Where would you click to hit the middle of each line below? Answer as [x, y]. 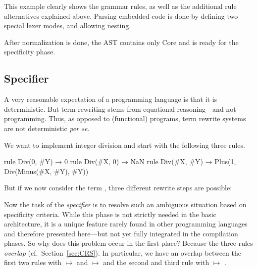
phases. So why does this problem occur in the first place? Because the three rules [128, 243]
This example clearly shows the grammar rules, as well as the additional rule [120, 6]
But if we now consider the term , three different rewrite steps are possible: [118, 188]
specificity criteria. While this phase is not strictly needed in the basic [110, 214]
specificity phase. [30, 52]
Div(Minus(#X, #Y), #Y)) [46, 171]
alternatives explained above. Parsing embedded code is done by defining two [121, 16]
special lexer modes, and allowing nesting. [68, 25]
